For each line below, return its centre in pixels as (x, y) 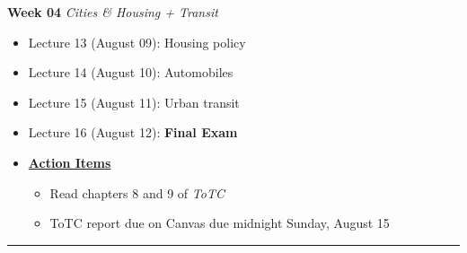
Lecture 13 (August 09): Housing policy (137, 42)
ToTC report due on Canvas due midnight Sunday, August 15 (220, 223)
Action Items (70, 162)
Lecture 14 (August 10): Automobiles (131, 72)
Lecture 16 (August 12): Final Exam (133, 132)
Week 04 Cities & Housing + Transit (113, 12)
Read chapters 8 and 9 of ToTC (137, 192)
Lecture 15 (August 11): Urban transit (134, 102)
